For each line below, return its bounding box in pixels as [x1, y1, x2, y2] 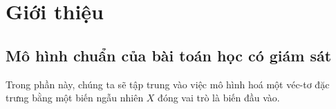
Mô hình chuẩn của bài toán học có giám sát [6, 44, 332, 66]
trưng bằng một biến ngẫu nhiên [6, 90, 144, 105]
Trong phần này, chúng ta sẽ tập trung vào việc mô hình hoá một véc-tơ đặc [6, 77, 330, 91]
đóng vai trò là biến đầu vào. [158, 90, 280, 105]
